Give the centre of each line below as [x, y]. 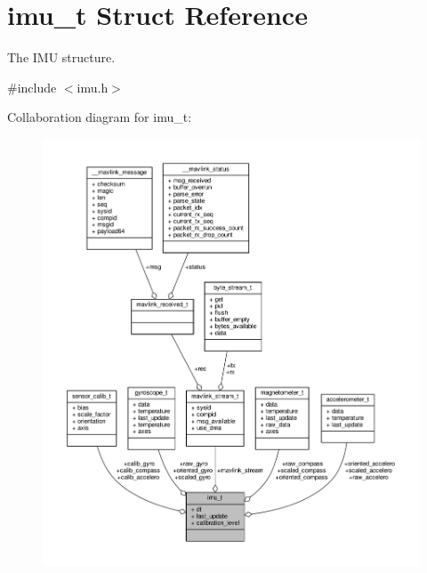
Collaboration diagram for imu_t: [100, 117]
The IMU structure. [61, 57]
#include [32, 87]
